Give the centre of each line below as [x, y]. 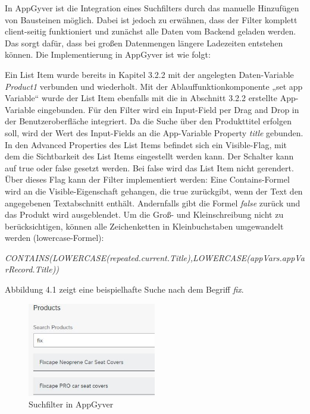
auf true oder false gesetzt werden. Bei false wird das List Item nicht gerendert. [149, 167]
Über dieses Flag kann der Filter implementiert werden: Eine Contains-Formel [147, 179]
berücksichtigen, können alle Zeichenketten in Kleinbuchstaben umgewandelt [144, 226]
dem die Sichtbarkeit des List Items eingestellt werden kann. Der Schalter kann [149, 156]
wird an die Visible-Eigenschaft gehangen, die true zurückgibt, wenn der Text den [154, 191]
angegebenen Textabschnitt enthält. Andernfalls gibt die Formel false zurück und [153, 203]
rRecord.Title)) [32, 269]
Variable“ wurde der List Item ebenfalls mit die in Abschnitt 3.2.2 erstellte [141, 98]
